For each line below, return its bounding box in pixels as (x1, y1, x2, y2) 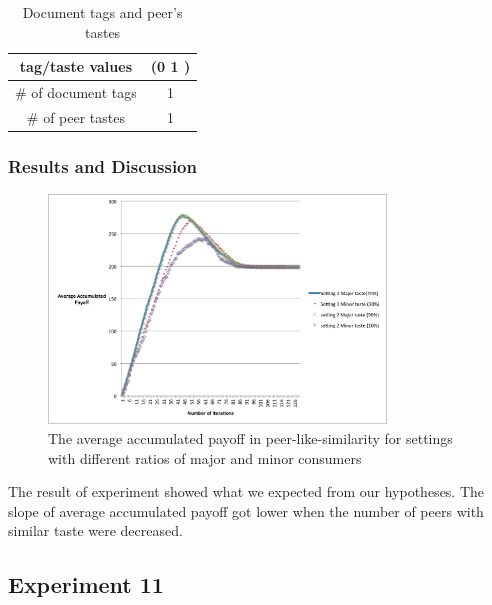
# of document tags (15, 82, 137, 103)
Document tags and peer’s (22, 2, 183, 22)
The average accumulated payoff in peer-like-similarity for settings (48, 427, 453, 448)
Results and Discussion (8, 153, 197, 178)
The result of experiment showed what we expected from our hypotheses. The (8, 481, 485, 502)
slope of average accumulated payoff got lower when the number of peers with (8, 500, 484, 521)
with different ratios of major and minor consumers (48, 447, 362, 468)
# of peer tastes (26, 106, 125, 127)
